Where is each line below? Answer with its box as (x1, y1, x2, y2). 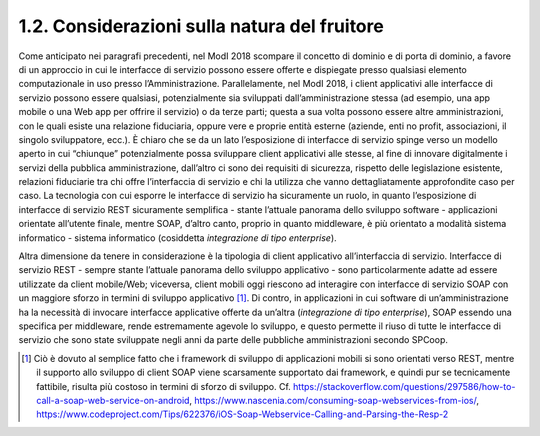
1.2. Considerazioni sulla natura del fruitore (18, 15, 384, 37)
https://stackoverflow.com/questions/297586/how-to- (293, 380, 516, 392)
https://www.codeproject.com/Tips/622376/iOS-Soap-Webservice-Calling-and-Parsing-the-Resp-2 (36, 408, 449, 420)
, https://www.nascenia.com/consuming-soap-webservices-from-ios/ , (189, 394, 480, 406)
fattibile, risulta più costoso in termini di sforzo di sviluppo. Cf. (36, 380, 292, 392)
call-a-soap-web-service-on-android (36, 394, 190, 406)
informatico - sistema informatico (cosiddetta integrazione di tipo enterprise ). (18, 231, 337, 244)
